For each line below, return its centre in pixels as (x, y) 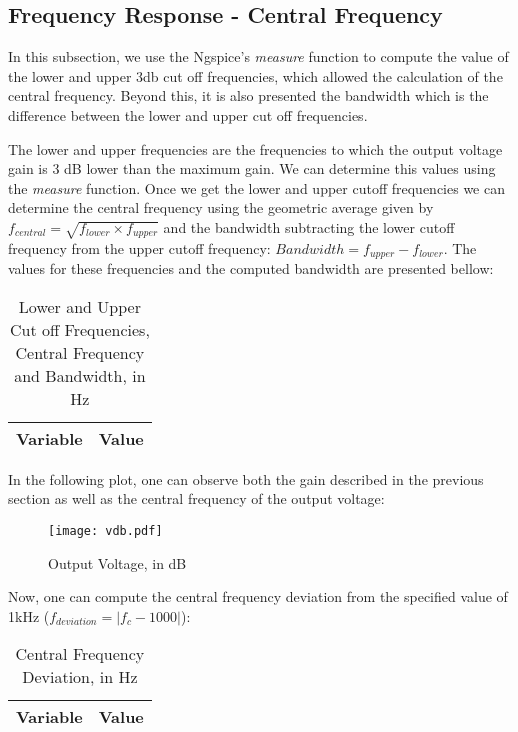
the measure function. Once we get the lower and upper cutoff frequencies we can (256, 187)
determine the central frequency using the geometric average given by (221, 207)
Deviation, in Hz (80, 677)
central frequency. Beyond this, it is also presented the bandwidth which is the (248, 95)
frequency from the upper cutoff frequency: (139, 247)
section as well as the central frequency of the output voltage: (196, 498)
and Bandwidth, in (80, 375)
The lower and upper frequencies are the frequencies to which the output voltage (255, 148)
